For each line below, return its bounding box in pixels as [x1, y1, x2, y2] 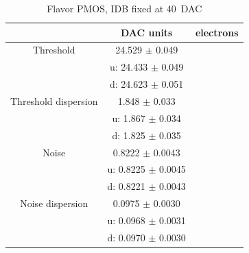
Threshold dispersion [10, 93, 98, 108]
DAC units [120, 25, 173, 39]
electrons [195, 25, 239, 39]
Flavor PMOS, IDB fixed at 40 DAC [47, 1, 202, 15]
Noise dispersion [20, 196, 88, 210]
